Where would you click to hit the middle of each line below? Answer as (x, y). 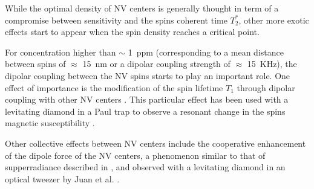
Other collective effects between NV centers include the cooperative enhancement (155, 143)
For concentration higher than (61, 52)
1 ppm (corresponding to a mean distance (206, 52)
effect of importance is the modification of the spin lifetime (114, 87)
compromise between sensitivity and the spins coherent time (116, 20)
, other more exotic (274, 20)
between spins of (35, 64)
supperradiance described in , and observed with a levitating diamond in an (145, 167)
